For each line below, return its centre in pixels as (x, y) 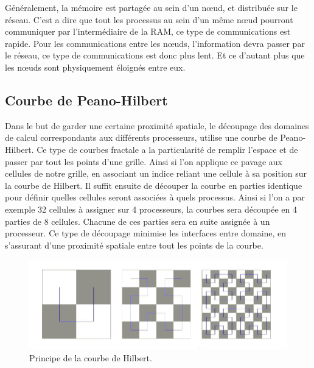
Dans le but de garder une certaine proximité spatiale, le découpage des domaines (157, 125)
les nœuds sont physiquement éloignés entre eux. (95, 67)
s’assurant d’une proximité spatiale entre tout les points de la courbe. (134, 245)
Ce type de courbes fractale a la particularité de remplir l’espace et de (167, 149)
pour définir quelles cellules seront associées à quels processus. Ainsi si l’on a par (155, 197)
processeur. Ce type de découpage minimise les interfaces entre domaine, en (146, 233)
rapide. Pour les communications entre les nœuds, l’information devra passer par (155, 43)
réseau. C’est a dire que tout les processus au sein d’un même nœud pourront (149, 19)
